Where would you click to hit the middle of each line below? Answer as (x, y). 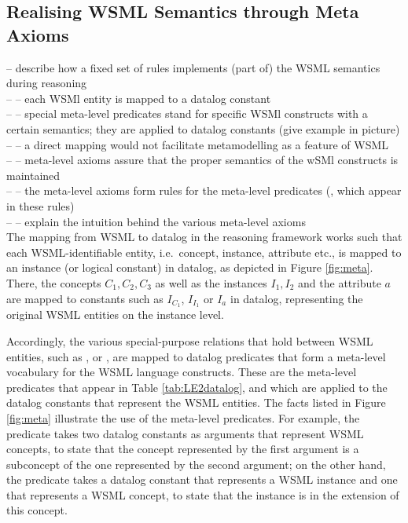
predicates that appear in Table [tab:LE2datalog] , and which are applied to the (197, 387)
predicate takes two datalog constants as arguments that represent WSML (185, 433)
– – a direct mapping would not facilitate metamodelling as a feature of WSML (198, 144)
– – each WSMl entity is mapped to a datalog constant (139, 98)
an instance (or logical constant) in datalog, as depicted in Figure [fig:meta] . (190, 267)
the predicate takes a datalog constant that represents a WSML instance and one (202, 479)
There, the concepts (54, 282)
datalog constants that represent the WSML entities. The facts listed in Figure (196, 402)
